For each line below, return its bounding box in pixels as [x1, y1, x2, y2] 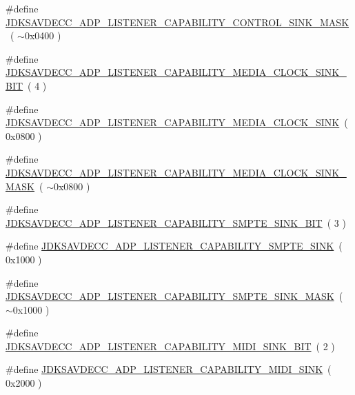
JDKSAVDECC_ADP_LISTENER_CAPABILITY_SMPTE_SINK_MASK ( [6, 289, 343, 303]
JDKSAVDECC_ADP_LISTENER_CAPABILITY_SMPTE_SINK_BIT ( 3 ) [6, 215, 346, 230]
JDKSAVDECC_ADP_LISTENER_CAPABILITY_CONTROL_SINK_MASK [6, 14, 349, 29]
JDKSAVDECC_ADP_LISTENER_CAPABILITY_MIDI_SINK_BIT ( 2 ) [6, 338, 335, 353]
